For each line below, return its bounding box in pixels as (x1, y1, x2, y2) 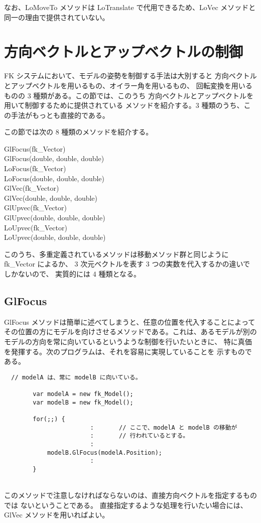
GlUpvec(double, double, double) (4, 212, 105, 223)
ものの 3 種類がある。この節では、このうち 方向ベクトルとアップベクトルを (4, 90, 253, 100)
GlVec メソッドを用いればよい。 (4, 509, 109, 520)
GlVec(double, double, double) (4, 192, 98, 203)
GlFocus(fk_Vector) (4, 143, 66, 154)
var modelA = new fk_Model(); (33, 390, 134, 398)
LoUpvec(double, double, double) (4, 232, 106, 242)
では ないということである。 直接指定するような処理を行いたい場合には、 (4, 499, 247, 510)
